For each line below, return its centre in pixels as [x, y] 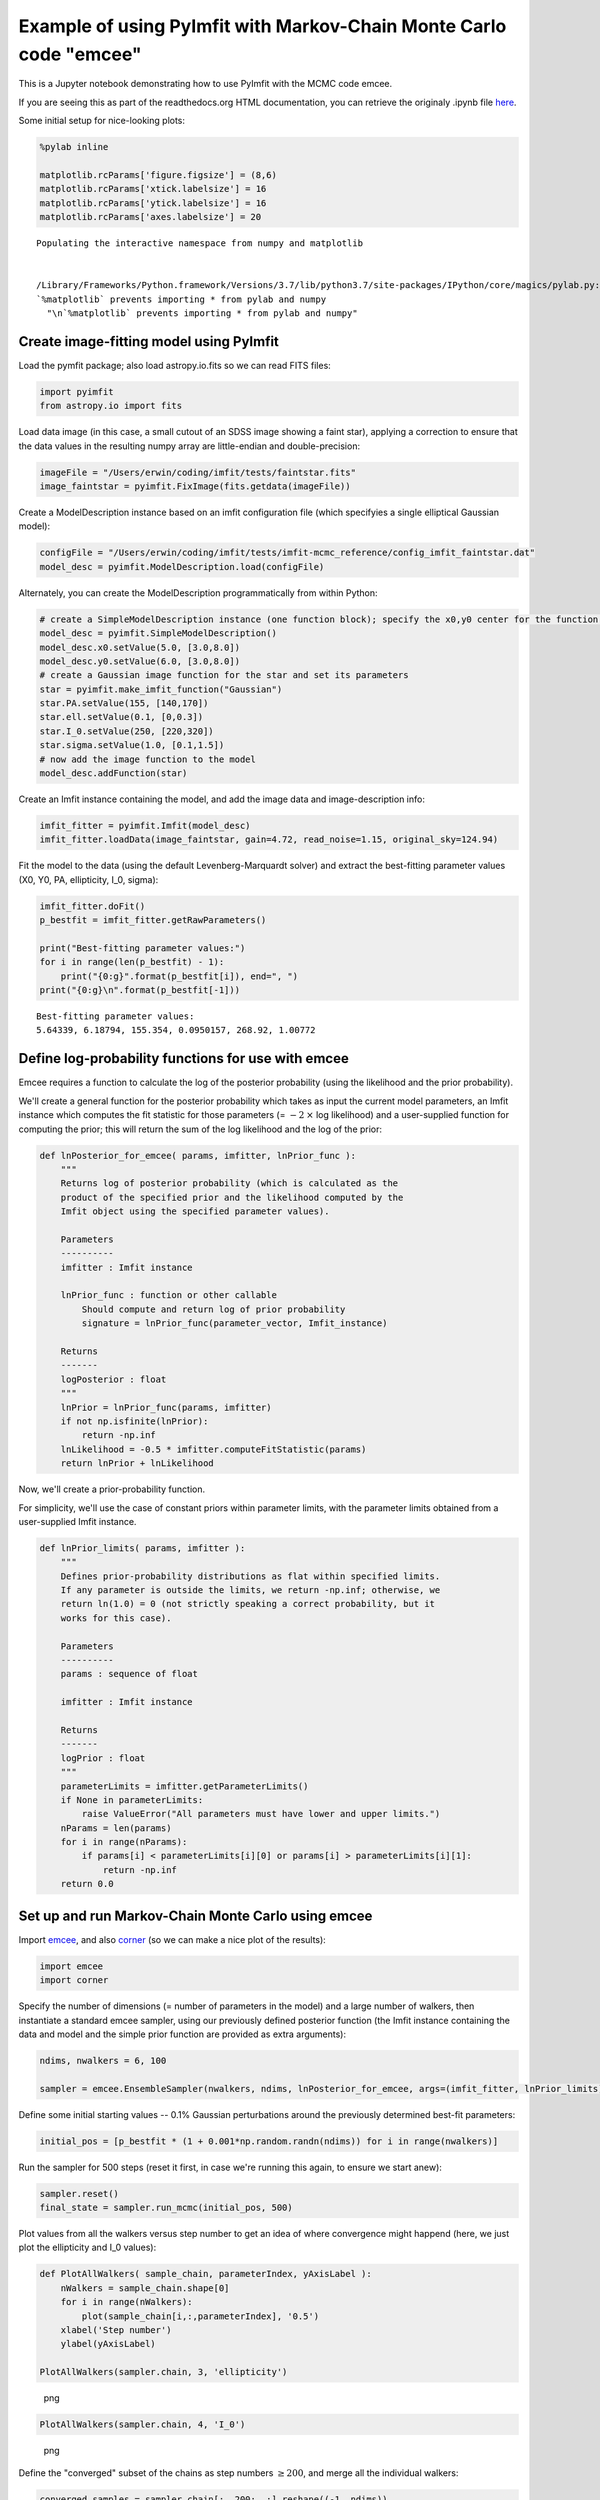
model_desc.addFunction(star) [113, 773]
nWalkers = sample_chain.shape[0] [145, 2288]
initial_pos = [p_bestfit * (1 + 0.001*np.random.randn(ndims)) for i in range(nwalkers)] [269, 2141]
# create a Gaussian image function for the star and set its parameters [224, 675]
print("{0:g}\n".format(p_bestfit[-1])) [139, 990]
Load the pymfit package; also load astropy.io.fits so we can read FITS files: [175, 365]
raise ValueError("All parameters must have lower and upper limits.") [261, 1814]
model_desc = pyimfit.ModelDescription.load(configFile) [182, 566]
